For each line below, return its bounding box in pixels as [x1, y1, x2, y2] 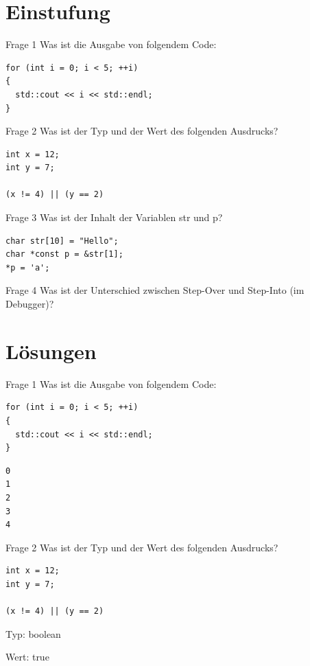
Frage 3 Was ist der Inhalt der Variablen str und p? [5, 210, 223, 225]
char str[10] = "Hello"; [5, 236, 119, 246]
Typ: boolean [5, 626, 61, 641]
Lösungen [5, 336, 97, 365]
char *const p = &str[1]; [5, 249, 123, 260]
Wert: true [5, 650, 49, 664]
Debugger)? [5, 297, 54, 311]
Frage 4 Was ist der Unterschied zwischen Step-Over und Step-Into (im [5, 283, 305, 297]
